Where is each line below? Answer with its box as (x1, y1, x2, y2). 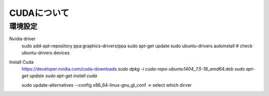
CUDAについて (9, 7, 70, 18)
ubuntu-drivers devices (21, 50, 70, 56)
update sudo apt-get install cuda (29, 73, 97, 79)
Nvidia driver (9, 36, 36, 42)
